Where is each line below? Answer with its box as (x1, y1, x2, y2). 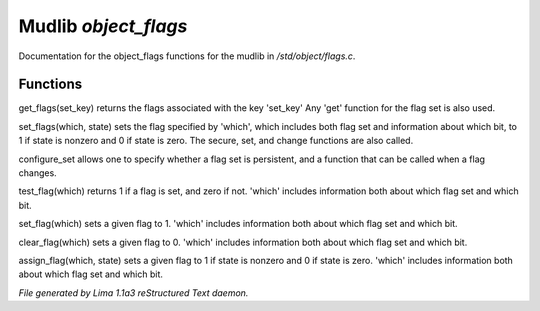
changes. (18, 167, 57, 179)
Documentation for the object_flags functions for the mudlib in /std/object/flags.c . (18, 50, 356, 62)
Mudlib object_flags (18, 15, 188, 37)
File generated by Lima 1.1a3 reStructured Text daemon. (18, 286, 249, 299)
